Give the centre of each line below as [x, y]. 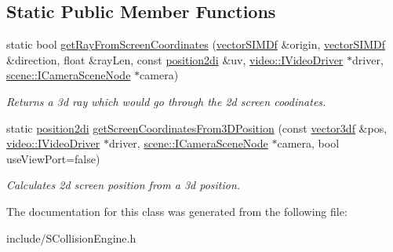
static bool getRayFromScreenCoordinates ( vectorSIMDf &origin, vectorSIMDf [196, 44]
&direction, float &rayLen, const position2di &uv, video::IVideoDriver [175, 59]
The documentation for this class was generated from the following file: [177, 211]
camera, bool [308, 143]
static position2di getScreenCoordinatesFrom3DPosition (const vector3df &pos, [197, 128]
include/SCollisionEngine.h [71, 237]
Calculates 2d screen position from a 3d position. [124, 185]
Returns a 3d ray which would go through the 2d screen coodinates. [166, 101]
